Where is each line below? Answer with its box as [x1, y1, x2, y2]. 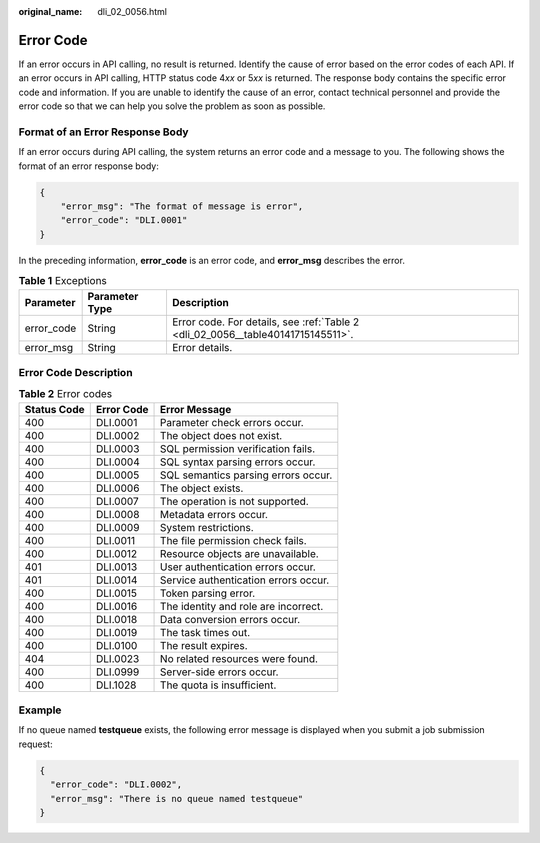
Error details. [171, 340, 233, 354]
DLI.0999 [95, 665, 140, 679]
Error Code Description [18, 365, 134, 379]
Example [18, 703, 62, 717]
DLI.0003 [95, 441, 140, 455]
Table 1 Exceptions [18, 274, 107, 288]
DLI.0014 [95, 573, 138, 587]
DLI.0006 [95, 481, 140, 495]
